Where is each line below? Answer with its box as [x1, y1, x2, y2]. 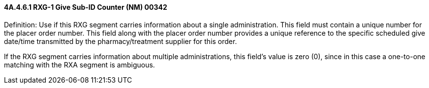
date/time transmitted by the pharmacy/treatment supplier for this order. [4, 37, 237, 45]
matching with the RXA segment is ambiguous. [4, 60, 155, 69]
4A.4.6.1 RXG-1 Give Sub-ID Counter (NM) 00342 [4, 3, 167, 11]
